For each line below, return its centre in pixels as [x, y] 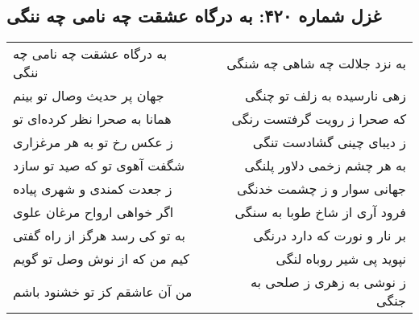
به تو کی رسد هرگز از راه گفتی [99, 236]
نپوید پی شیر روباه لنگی [341, 259]
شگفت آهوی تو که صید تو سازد [99, 166]
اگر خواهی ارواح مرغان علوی [93, 212]
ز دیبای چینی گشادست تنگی [329, 142]
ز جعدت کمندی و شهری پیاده [93, 189]
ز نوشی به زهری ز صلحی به [328, 282]
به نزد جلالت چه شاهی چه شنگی [316, 63]
